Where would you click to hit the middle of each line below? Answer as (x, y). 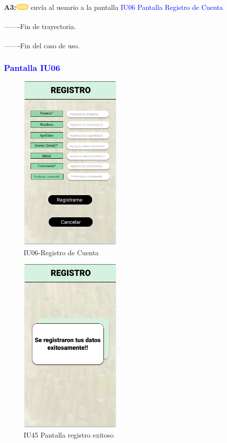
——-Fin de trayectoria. (40, 26)
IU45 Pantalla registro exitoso (69, 435)
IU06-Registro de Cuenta (61, 252)
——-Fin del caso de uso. (42, 46)
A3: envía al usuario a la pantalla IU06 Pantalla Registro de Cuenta (113, 7)
